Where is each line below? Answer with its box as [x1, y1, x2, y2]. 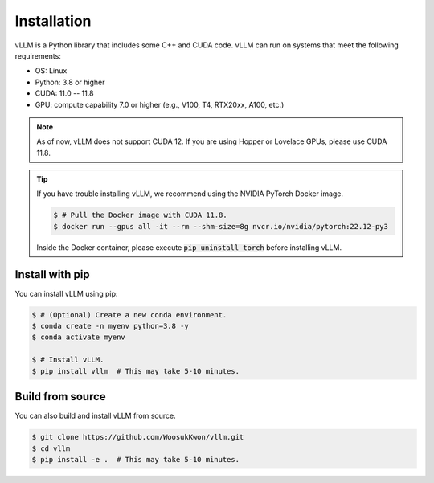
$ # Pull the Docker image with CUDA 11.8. [53, 211, 228, 220]
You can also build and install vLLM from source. [14, 411, 176, 421]
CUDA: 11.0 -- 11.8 [35, 88, 94, 98]
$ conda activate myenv [31, 333, 126, 342]
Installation [14, 12, 92, 30]
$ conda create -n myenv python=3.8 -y [31, 321, 189, 331]
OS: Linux [35, 66, 68, 76]
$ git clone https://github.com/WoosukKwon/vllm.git [31, 432, 244, 442]
